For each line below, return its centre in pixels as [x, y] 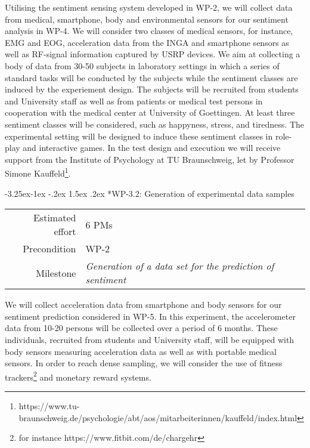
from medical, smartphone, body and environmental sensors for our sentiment [147, 19]
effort [65, 231]
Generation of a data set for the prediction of [180, 266]
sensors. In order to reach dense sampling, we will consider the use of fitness [144, 363]
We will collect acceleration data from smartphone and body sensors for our [143, 305]
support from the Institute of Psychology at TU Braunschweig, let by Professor [150, 159]
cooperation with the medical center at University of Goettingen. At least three [150, 112]
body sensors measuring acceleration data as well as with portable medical [141, 351]
